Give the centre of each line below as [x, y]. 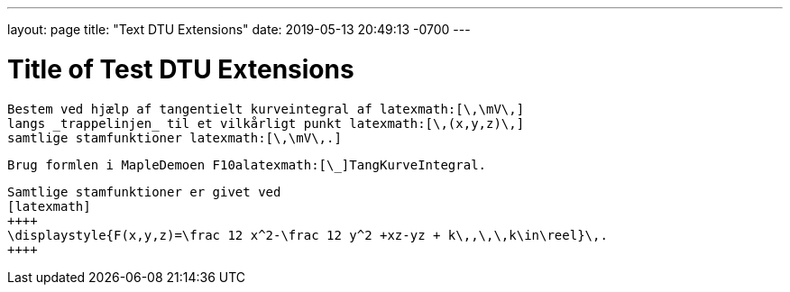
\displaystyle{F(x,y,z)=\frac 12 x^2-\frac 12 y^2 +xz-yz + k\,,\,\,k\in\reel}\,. [308, 235]
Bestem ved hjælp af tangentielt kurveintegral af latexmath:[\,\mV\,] [266, 109]
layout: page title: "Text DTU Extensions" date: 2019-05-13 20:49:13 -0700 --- [239, 29]
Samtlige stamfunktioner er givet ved [144, 192]
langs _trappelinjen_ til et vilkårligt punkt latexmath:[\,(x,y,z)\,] [266, 123]
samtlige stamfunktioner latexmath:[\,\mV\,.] [175, 137]
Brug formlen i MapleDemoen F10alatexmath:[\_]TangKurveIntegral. [247, 164]
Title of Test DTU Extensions [181, 69]
